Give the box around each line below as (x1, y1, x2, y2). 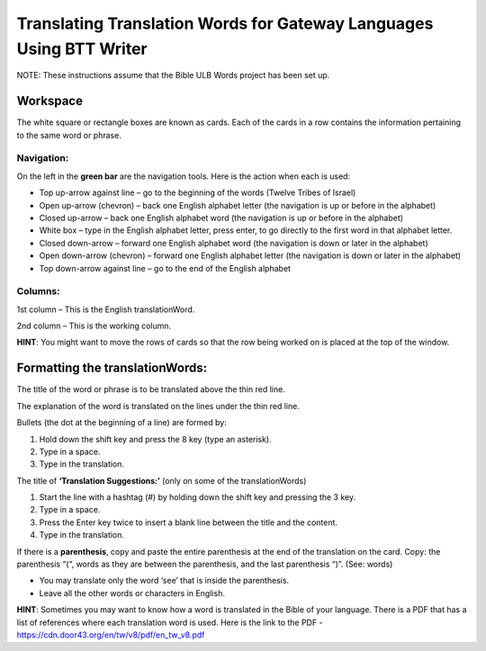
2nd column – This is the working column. (16, 320, 172, 332)
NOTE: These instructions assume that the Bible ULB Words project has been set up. (16, 70, 330, 81)
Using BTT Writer (16, 39, 148, 58)
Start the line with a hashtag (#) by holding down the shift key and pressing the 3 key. (39, 492, 355, 503)
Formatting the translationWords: (16, 361, 207, 376)
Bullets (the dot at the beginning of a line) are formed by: (16, 417, 227, 428)
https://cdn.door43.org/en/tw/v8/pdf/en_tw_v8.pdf (16, 629, 205, 640)
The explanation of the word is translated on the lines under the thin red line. (16, 400, 301, 411)
